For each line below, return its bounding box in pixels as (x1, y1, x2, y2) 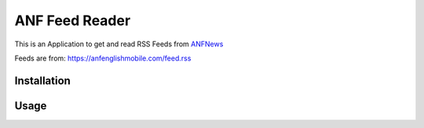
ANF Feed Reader (14, 12, 131, 29)
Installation (14, 74, 71, 87)
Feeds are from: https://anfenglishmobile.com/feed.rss (14, 53, 192, 63)
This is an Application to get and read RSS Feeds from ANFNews (14, 39, 224, 49)
